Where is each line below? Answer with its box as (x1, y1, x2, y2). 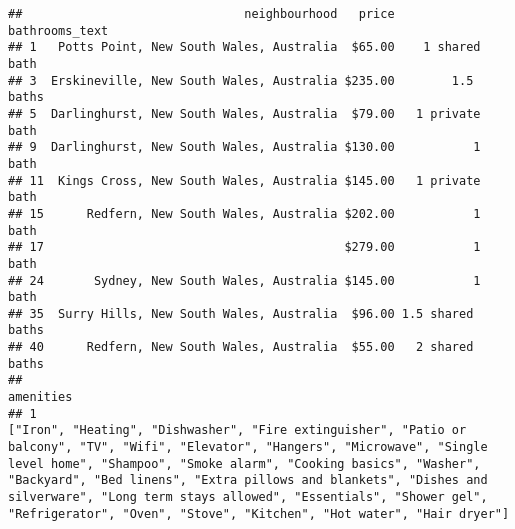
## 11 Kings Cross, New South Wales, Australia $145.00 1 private (8, 173, 481, 188)
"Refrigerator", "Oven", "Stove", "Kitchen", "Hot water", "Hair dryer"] (8, 506, 510, 521)
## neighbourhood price (8, 7, 395, 21)
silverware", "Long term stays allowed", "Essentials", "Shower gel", (8, 490, 488, 505)
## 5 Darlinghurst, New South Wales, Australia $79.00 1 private (8, 106, 481, 121)
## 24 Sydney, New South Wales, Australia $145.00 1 (8, 273, 481, 288)
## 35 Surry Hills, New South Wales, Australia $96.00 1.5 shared (8, 306, 474, 321)
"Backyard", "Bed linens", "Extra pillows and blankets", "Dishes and (8, 473, 488, 488)
